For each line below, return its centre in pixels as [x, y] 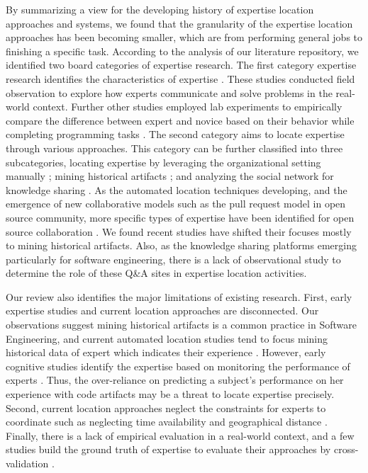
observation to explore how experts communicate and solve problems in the [169, 92]
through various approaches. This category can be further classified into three [174, 148]
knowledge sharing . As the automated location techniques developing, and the [177, 189]
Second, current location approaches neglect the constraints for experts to [166, 408]
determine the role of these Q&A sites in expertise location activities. [156, 273]
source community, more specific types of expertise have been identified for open [180, 217]
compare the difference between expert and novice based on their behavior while [180, 120]
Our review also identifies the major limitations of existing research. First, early [179, 296]
